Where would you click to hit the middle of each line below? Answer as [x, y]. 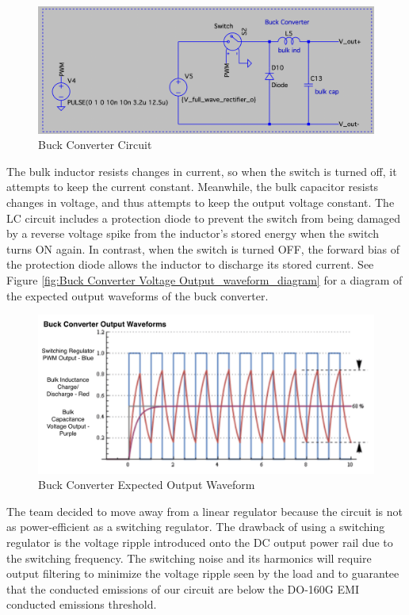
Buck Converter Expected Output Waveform [147, 485]
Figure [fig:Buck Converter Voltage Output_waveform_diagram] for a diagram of [204, 280]
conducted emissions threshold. [82, 604]
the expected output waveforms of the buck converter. [138, 295]
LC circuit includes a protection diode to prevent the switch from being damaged [204, 218]
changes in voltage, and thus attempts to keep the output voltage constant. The [201, 202]
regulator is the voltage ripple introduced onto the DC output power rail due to [200, 542]
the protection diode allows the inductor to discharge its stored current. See [190, 264]
